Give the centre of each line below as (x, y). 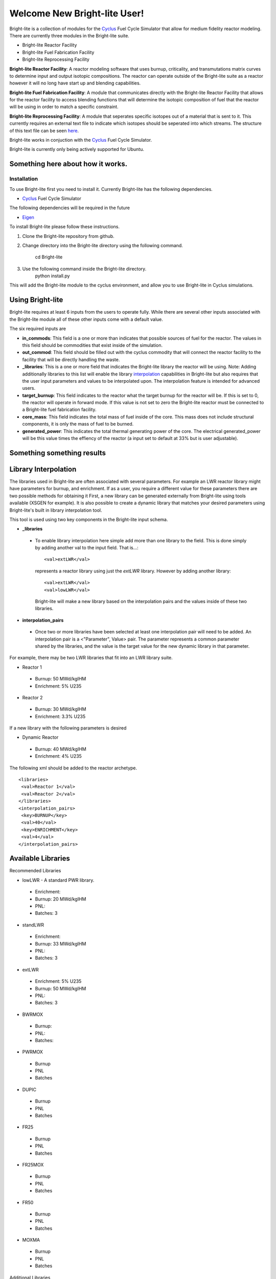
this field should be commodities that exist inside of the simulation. (93, 345)
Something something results (57, 453)
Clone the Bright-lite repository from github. (68, 236)
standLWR (33, 925)
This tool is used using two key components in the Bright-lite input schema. (89, 519)
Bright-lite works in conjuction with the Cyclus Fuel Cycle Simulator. (81, 140)
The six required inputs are (38, 329)
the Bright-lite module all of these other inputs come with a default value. (86, 319)
